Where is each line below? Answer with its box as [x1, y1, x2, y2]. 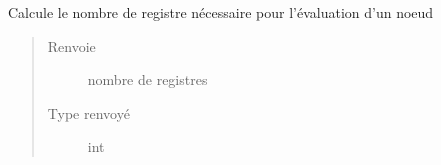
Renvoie [47, 35, 96, 56]
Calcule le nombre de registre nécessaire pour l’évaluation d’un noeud [8, 2, 434, 22]
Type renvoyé [47, 102, 130, 123]
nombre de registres [87, 69, 208, 90]
